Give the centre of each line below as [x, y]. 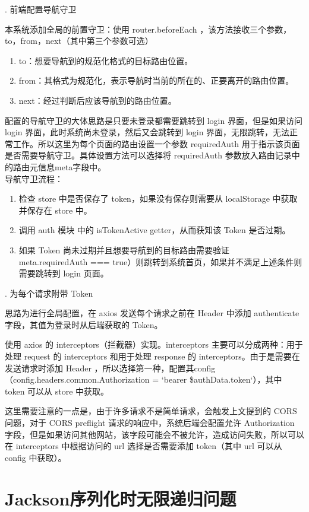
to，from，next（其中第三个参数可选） [79, 41]
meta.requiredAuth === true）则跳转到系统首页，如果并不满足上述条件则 [160, 261]
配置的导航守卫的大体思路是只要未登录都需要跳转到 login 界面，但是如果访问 [154, 120]
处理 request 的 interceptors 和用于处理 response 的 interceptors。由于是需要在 [152, 356]
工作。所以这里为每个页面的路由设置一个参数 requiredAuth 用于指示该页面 [156, 143]
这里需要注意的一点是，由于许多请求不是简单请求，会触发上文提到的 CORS [151, 411]
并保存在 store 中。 [55, 210]
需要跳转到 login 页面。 [64, 273]
